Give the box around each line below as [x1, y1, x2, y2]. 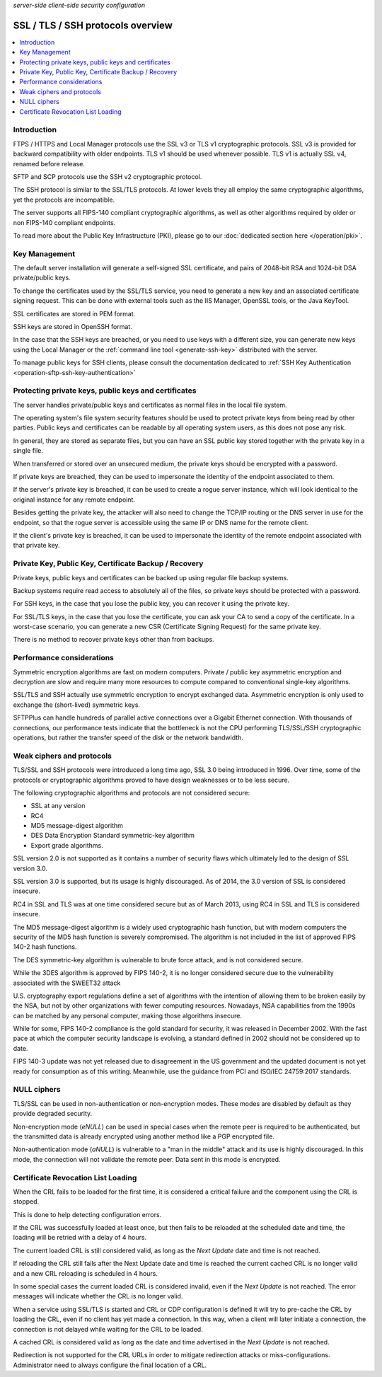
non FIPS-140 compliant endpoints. [13, 218, 116, 226]
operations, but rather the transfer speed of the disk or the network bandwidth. [13, 733, 244, 742]
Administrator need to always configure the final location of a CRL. [13, 1361, 207, 1369]
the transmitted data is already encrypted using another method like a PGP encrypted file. [13, 1132, 275, 1141]
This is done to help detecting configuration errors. [13, 1210, 162, 1218]
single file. [13, 446, 44, 455]
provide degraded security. [13, 1110, 93, 1118]
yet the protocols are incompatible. [13, 195, 115, 204]
